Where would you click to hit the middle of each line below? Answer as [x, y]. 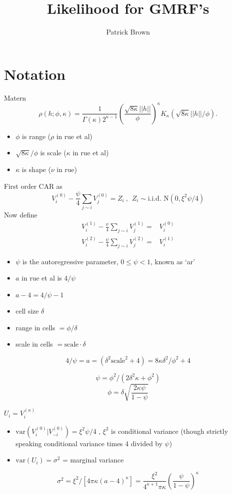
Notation [35, 74]
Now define [21, 214]
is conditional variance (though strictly [169, 431]
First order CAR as [33, 186]
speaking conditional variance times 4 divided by [89, 443]
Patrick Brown [128, 32]
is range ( [36, 136]
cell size [27, 310]
